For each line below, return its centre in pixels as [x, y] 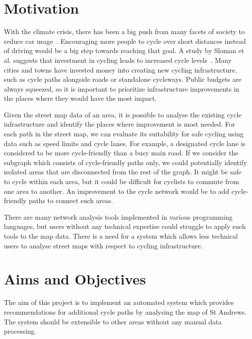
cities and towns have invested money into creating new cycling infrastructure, [120, 69]
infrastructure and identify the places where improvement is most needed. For [119, 124]
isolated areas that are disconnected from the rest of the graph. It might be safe [123, 172]
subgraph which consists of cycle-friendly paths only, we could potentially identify [126, 162]
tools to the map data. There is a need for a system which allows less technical [121, 236]
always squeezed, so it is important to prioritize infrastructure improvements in [122, 88]
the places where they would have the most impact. [80, 98]
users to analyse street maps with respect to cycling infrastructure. [103, 245]
